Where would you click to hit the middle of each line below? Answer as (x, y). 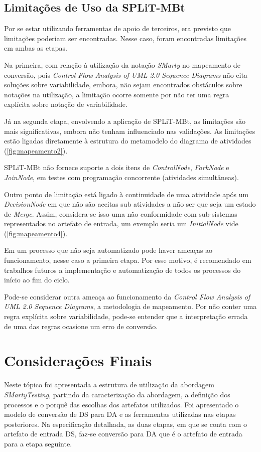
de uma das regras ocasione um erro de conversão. (81, 326)
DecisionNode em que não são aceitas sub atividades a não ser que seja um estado (130, 204)
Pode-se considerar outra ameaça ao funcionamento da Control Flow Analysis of (127, 296)
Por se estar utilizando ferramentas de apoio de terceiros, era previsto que (117, 28)
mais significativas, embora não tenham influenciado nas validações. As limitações (130, 131)
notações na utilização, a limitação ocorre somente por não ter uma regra (117, 94)
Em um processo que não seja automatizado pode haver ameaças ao (108, 250)
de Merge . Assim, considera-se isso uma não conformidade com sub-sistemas (121, 213)
